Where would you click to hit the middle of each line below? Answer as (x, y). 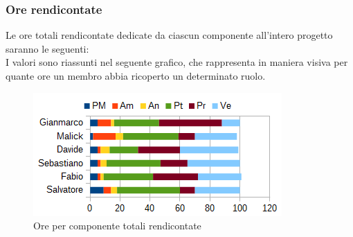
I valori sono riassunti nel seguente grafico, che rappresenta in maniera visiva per (177, 62)
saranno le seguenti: (47, 48)
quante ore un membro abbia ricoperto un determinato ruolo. (136, 76)
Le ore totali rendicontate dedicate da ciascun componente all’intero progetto (169, 35)
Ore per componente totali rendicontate (117, 226)
